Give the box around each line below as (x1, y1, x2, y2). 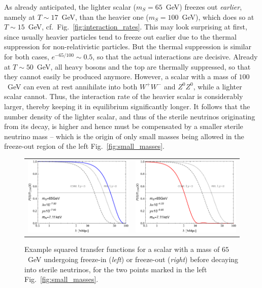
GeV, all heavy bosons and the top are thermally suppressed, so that (37, 61, 251, 72)
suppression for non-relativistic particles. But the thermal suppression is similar (4, 41, 251, 52)
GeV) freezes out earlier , (166, 2, 242, 12)
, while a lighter (193, 81, 242, 91)
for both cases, (4, 51, 49, 61)
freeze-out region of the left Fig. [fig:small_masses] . (4, 141, 165, 151)
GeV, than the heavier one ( (61, 11, 149, 22)
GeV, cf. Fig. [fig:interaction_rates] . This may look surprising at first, (28, 21, 247, 32)
